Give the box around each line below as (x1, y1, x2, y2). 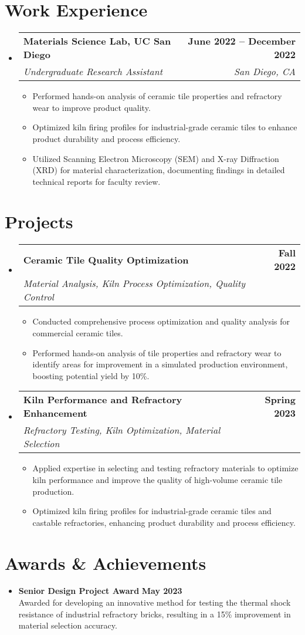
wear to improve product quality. (32, 101, 151, 113)
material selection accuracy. (18, 619, 117, 631)
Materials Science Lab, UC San (23, 34, 171, 48)
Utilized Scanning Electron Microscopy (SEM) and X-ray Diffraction (32, 152, 279, 164)
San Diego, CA (234, 65, 296, 79)
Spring (265, 393, 296, 407)
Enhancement (23, 406, 87, 420)
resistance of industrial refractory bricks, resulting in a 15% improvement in (18, 607, 291, 620)
